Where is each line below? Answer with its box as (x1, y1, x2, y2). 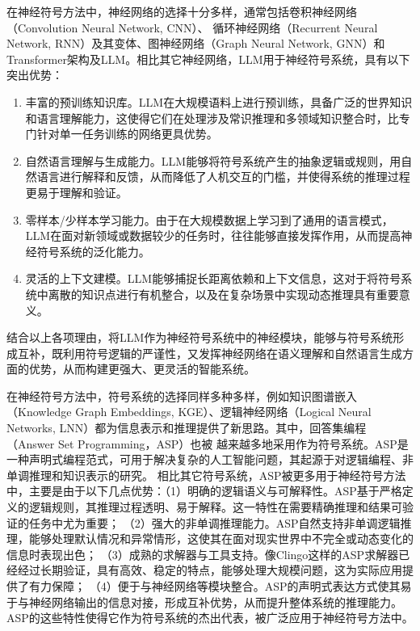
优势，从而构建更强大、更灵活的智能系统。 (28, 360, 255, 377)
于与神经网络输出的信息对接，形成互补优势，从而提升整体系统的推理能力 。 (6, 593, 402, 610)
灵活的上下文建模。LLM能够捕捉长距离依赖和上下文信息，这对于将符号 (25, 270, 401, 287)
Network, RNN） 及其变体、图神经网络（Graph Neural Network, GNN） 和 (6, 35, 385, 52)
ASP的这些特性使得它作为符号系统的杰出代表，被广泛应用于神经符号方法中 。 (6, 609, 414, 626)
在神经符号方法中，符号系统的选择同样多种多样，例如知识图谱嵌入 (6, 387, 357, 404)
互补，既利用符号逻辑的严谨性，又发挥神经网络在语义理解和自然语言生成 (17, 344, 402, 361)
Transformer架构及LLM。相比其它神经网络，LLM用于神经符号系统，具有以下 (6, 50, 410, 67)
